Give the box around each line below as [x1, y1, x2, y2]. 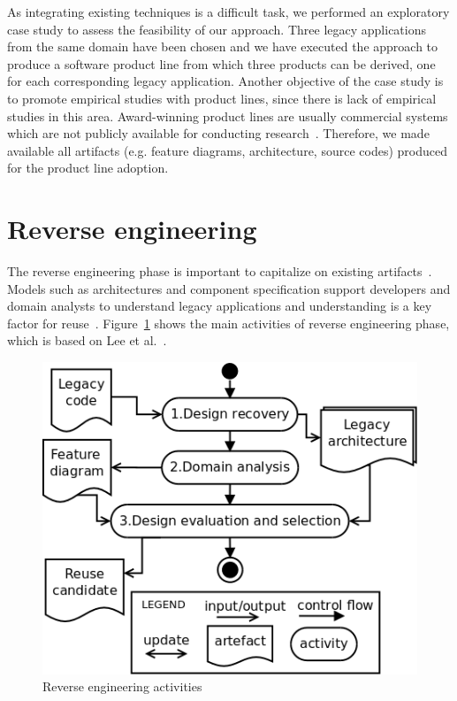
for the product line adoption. [7, 158, 169, 177]
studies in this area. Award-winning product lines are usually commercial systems [7, 106, 448, 125]
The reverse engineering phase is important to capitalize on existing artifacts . [7, 262, 432, 281]
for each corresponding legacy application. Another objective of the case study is [7, 72, 444, 90]
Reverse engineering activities [42, 677, 202, 696]
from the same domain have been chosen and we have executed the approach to [7, 37, 438, 56]
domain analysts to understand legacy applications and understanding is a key [7, 297, 432, 315]
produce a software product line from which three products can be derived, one [7, 54, 436, 73]
